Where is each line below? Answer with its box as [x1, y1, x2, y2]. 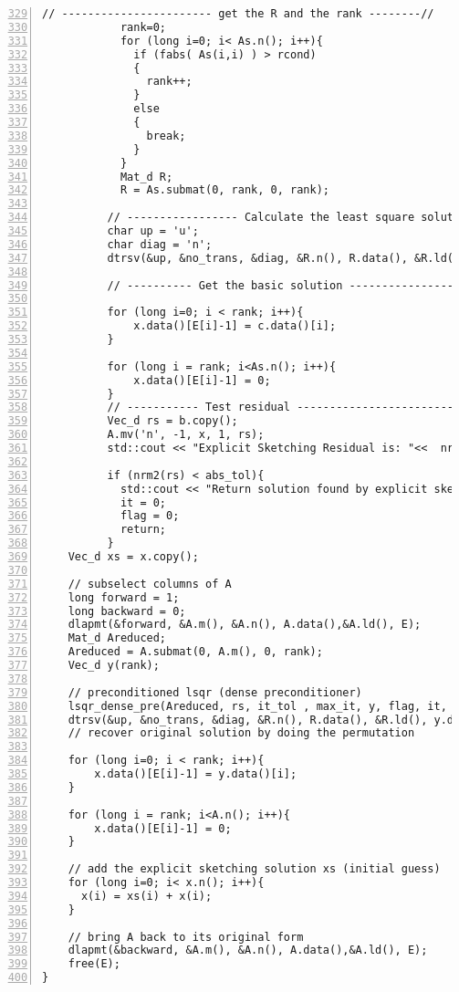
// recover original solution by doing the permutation [68, 726, 415, 740]
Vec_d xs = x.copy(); [68, 550, 199, 563]
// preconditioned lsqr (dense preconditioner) [68, 685, 362, 699]
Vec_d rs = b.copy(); [107, 414, 238, 428]
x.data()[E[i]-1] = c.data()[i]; [133, 319, 337, 333]
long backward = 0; [68, 604, 186, 618]
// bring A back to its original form [68, 930, 304, 944]
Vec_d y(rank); [68, 659, 160, 672]
